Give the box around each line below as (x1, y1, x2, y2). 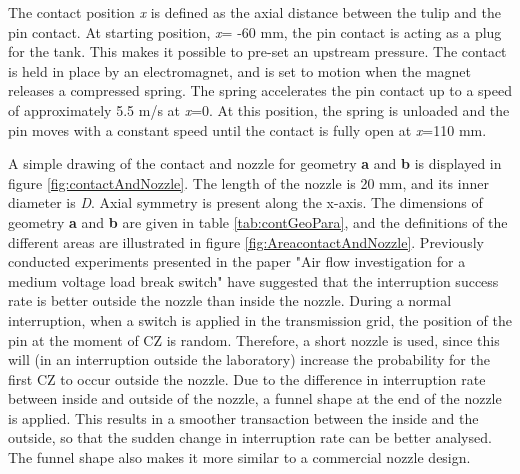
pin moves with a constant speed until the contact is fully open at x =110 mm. (8, 119, 487, 140)
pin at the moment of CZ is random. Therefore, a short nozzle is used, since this (8, 329, 500, 350)
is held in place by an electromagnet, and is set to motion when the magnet (8, 60, 472, 81)
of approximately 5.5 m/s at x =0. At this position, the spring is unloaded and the (8, 99, 510, 120)
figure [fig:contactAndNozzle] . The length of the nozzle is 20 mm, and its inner (8, 172, 489, 193)
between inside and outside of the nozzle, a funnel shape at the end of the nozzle (8, 388, 502, 409)
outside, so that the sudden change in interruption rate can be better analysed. (8, 427, 492, 448)
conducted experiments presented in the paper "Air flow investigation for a (8, 251, 466, 272)
